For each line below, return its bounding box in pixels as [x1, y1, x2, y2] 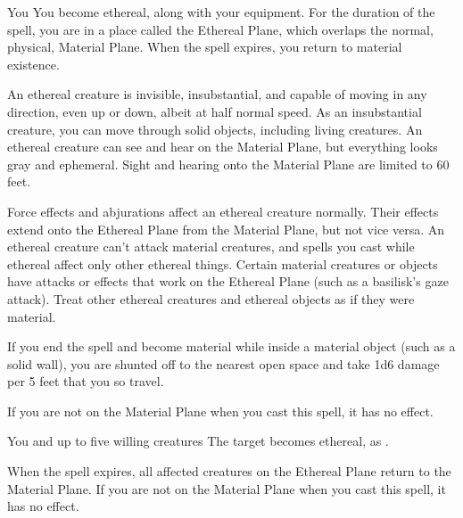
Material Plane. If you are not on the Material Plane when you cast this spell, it [7, 479, 446, 497]
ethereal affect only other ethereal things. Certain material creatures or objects [7, 254, 438, 273]
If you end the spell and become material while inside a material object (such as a [7, 337, 456, 356]
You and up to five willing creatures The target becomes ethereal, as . [7, 432, 389, 450]
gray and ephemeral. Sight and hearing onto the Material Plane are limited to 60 [7, 154, 450, 173]
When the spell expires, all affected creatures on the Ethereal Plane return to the [7, 462, 451, 481]
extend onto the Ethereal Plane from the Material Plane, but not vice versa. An [7, 219, 445, 238]
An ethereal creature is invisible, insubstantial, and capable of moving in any [7, 85, 427, 103]
